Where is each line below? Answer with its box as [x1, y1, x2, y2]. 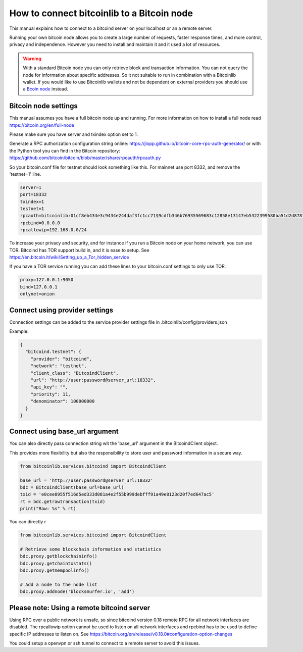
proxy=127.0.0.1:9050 [20, 277, 74, 283]
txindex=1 [20, 198, 44, 205]
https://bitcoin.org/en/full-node [9, 122, 74, 128]
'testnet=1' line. [9, 171, 41, 177]
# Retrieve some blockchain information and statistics [20, 546, 162, 552]
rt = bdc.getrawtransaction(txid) [20, 498, 106, 505]
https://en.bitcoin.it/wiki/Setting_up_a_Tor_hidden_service [9, 254, 129, 260]
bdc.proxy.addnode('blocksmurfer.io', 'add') [20, 589, 135, 594]
